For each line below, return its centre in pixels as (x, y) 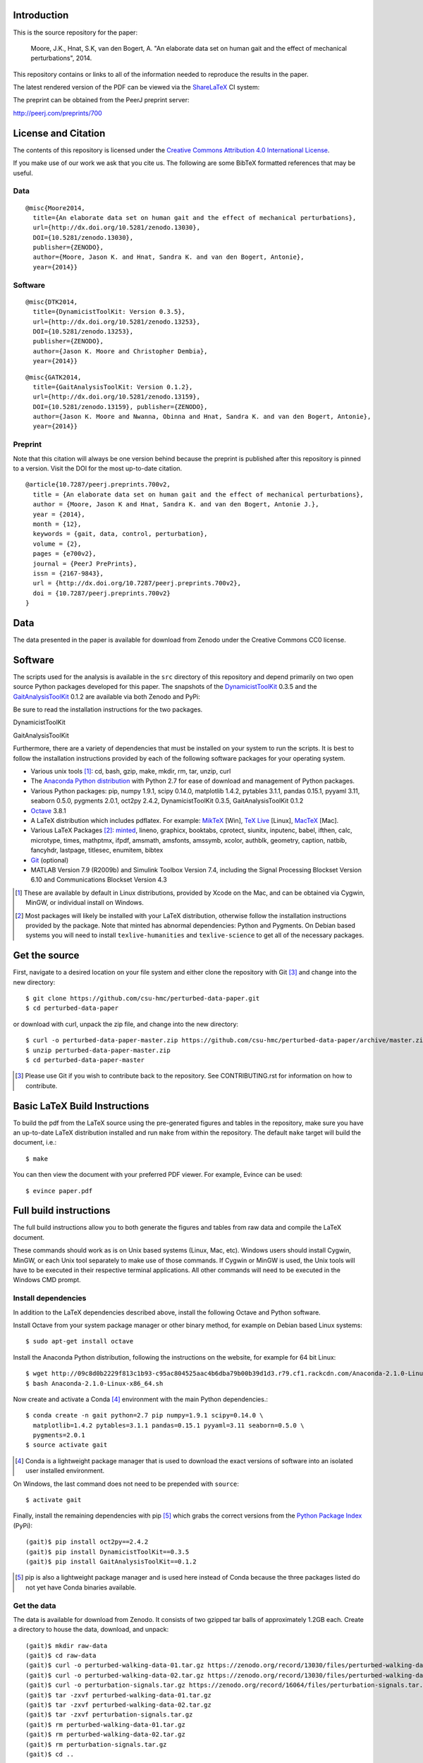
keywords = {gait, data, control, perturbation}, (120, 534)
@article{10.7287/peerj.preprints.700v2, (98, 484)
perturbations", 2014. (61, 58)
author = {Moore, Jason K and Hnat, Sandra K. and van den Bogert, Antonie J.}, (176, 505)
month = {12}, (57, 524)
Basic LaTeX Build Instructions (81, 1106)
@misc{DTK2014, (52, 302)
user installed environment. (65, 1471)
